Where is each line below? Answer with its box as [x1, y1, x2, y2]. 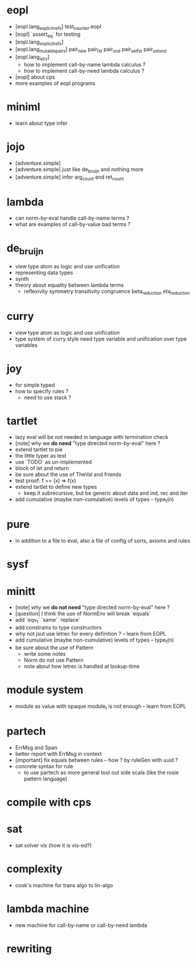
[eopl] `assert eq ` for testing [15, 30, 81, 39]
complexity [6, 862, 63, 875]
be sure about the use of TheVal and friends [15, 471, 122, 478]
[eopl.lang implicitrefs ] [15, 38, 64, 47]
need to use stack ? [23, 394, 71, 401]
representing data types [15, 269, 74, 276]
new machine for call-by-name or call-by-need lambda [15, 921, 148, 929]
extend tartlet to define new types [15, 483, 97, 490]
